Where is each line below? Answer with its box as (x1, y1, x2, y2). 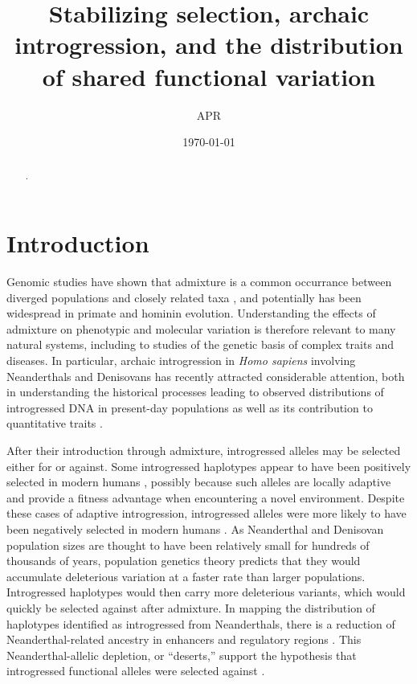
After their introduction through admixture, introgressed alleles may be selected (6, 442, 401, 459)
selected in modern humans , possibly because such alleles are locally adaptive (6, 473, 391, 490)
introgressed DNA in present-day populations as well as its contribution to (6, 399, 373, 416)
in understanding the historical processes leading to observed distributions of (6, 383, 384, 400)
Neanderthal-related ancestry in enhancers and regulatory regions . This (6, 631, 362, 648)
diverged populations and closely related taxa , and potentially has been (6, 289, 362, 305)
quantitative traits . (6, 415, 103, 432)
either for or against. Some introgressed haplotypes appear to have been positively (6, 457, 411, 474)
